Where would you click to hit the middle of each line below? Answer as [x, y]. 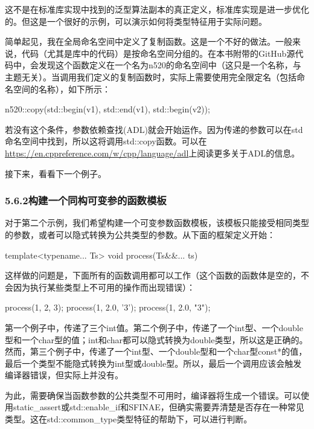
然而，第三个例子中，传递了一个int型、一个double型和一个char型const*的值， [156, 351]
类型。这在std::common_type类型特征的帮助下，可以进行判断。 [129, 419]
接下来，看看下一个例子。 [56, 173]
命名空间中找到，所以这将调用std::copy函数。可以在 [106, 141]
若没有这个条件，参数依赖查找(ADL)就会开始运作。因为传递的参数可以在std [154, 129]
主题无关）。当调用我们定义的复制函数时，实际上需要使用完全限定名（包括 [151, 76]
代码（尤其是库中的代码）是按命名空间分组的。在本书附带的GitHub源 [158, 53]
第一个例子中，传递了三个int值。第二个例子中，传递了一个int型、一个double [154, 327]
